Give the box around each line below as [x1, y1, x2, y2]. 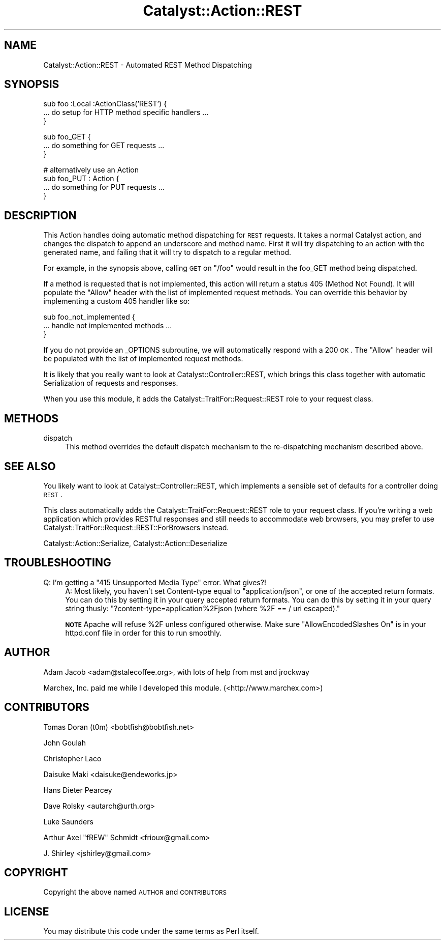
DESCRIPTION [4, 209, 77, 222]
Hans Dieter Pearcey [43, 785, 112, 794]
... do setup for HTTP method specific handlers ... [43, 108, 209, 117]
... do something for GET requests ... [43, 141, 165, 150]
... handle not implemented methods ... [43, 321, 172, 330]
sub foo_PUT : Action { [43, 174, 119, 183]
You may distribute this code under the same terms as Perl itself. [43, 927, 259, 936]
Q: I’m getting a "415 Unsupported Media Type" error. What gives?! [43, 578, 266, 587]
